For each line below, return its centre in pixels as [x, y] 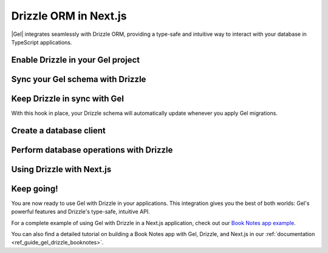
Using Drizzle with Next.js [61, 169]
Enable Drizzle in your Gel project [75, 60]
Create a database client [58, 130]
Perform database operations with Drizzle [92, 150]
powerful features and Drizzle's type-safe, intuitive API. [80, 212]
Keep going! [35, 189]
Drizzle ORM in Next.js [69, 16]
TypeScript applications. [42, 42]
